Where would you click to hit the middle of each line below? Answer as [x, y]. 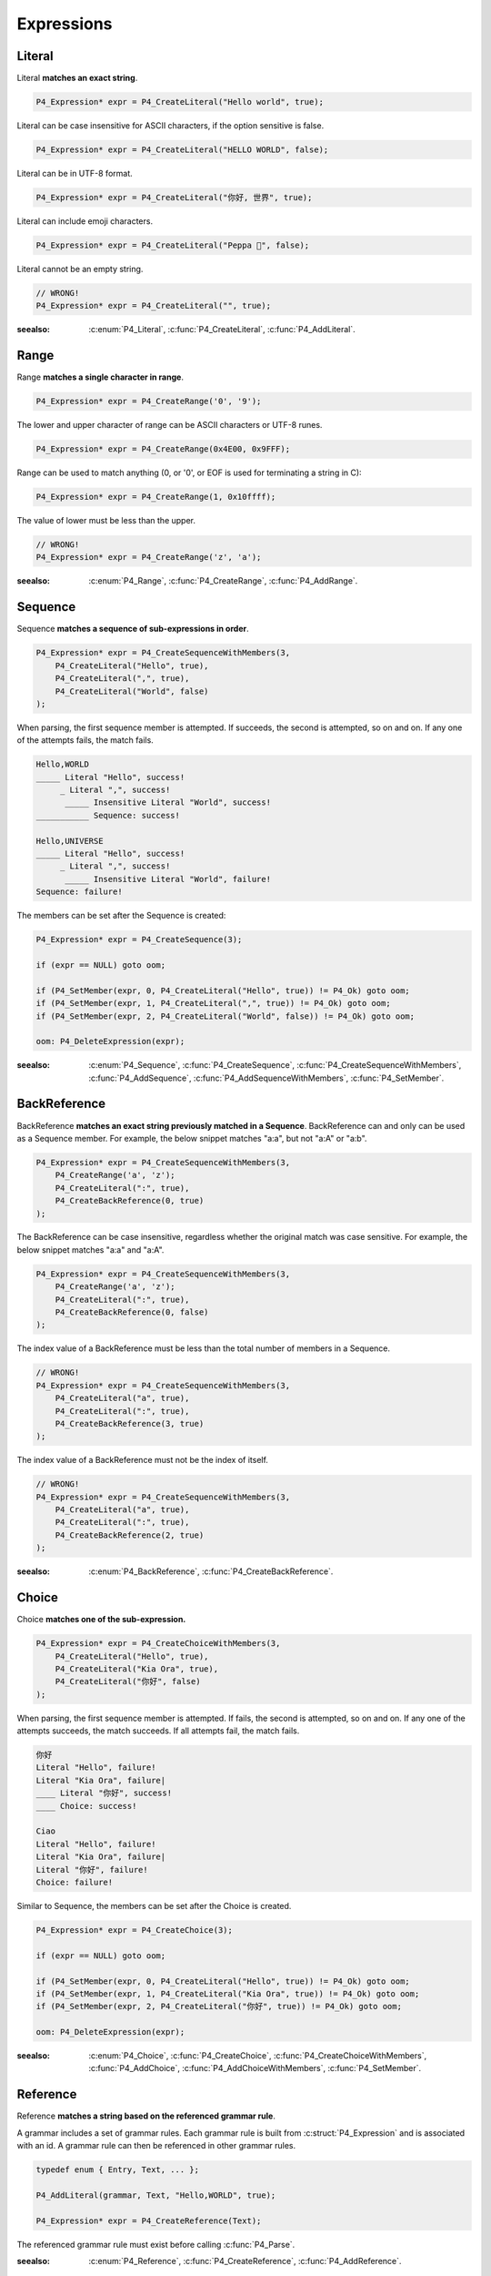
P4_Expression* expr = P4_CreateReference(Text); [149, 2220]
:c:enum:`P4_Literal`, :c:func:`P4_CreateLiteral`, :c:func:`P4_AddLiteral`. [222, 330]
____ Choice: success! [86, 1806]
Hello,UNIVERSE [70, 841]
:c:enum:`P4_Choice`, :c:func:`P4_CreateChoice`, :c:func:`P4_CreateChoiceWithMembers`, [258, 2056]
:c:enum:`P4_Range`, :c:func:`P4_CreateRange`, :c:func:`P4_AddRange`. [223, 581]
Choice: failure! [75, 1882]
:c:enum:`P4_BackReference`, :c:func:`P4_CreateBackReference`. [211, 1571]
